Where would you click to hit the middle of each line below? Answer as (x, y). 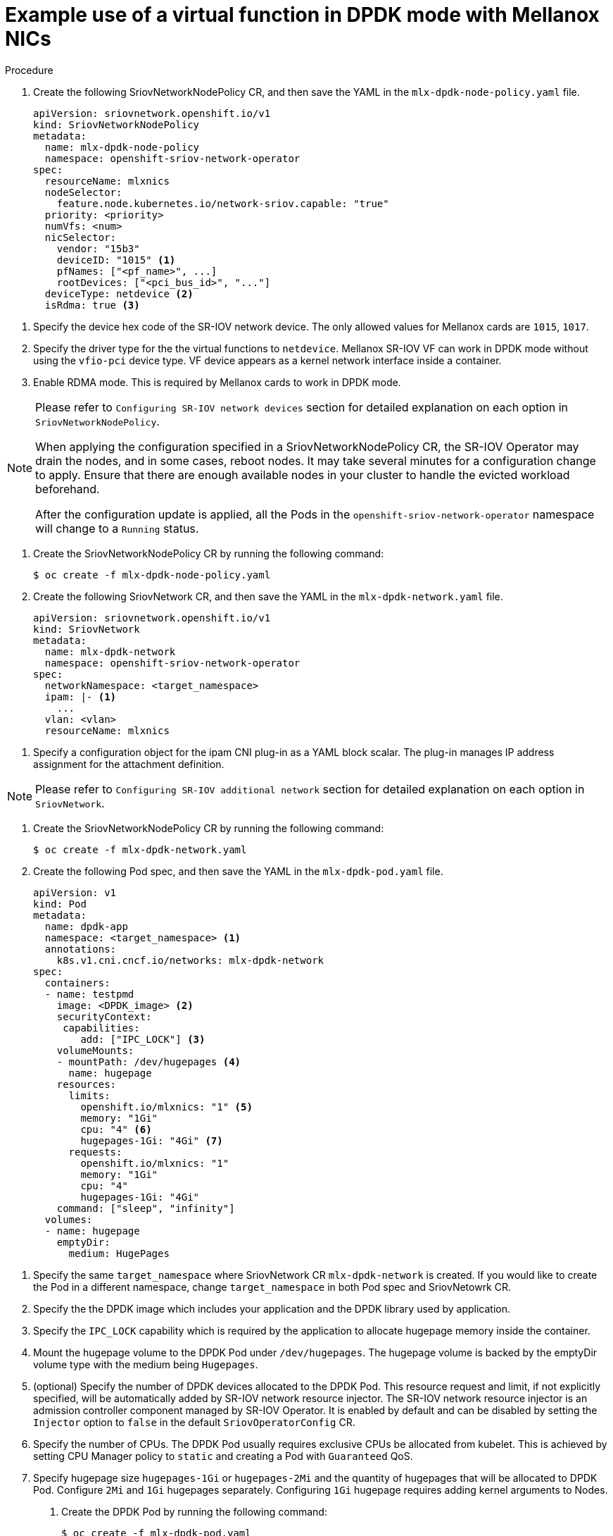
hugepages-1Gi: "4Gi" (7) (152, 1140)
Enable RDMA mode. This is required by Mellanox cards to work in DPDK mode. (217, 382)
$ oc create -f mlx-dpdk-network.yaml (140, 849)
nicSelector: (81, 237)
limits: (89, 1095)
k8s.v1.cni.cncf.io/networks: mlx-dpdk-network (190, 960)
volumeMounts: (95, 1050)
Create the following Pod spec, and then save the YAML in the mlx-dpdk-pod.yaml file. (238, 871)
